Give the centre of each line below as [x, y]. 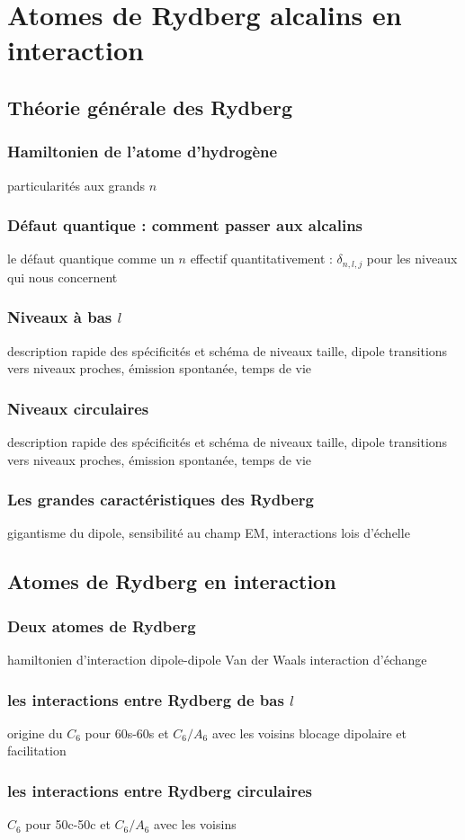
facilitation [37, 751]
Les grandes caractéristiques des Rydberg [161, 500]
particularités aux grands [76, 185]
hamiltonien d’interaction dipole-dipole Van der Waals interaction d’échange [217, 660]
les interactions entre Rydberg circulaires [160, 790]
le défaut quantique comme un [91, 259]
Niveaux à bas [60, 317]
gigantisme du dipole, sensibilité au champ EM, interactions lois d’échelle [209, 533]
